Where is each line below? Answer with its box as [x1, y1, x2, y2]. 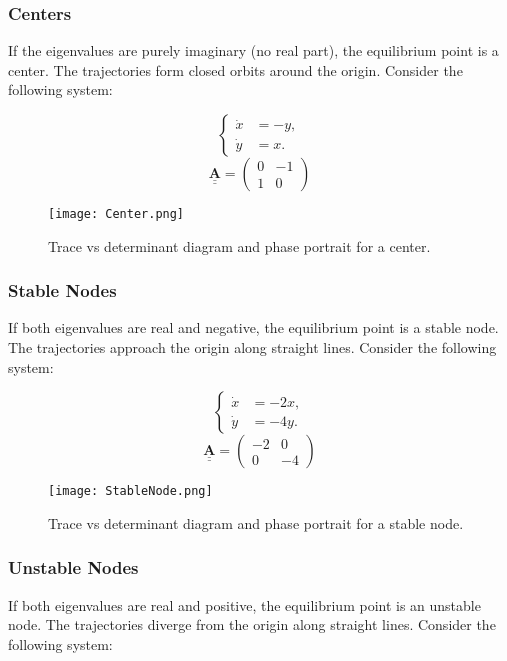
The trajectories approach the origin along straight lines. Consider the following [8, 337, 497, 358]
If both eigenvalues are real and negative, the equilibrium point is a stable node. [8, 317, 499, 338]
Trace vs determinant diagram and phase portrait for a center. [48, 235, 431, 256]
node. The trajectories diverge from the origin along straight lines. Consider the [8, 614, 496, 635]
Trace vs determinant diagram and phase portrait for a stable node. [48, 512, 464, 533]
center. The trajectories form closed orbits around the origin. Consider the [8, 59, 463, 80]
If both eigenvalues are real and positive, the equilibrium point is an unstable [8, 594, 481, 615]
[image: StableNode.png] [48, 484, 213, 499]
